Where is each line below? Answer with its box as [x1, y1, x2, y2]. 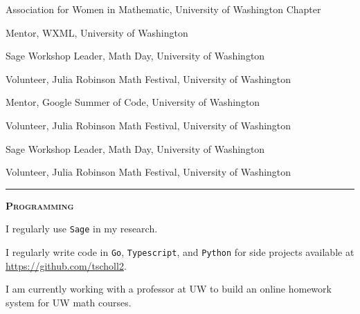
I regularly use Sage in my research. [6, 221, 158, 236]
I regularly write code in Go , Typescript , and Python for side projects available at [6, 245, 354, 259]
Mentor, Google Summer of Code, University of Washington [6, 95, 260, 109]
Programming [6, 198, 74, 212]
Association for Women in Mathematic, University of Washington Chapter [6, 2, 321, 16]
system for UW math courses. [6, 295, 132, 309]
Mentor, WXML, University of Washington [6, 25, 188, 39]
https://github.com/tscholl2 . [6, 258, 127, 273]
